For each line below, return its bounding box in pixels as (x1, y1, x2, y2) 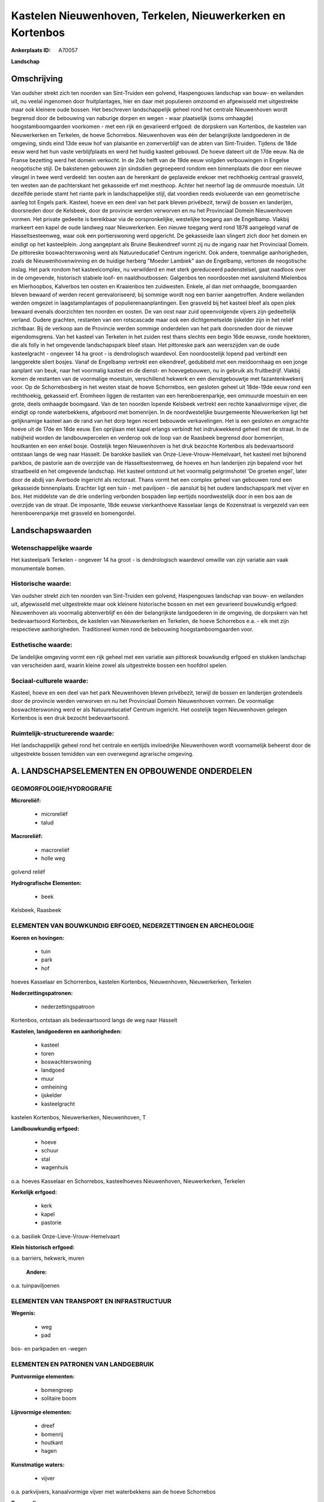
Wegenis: (11, 1310, 36, 1317)
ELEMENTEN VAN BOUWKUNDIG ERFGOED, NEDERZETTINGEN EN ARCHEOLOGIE (11, 922, 254, 930)
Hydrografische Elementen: (11, 879, 82, 886)
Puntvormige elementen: (11, 1373, 75, 1380)
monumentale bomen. (11, 565, 65, 572)
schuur (41, 1147, 59, 1154)
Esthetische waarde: (11, 640, 73, 649)
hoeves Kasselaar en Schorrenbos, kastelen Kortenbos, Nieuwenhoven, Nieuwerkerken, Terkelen (11, 978, 252, 985)
